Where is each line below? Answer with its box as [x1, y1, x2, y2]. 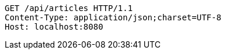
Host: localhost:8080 [5, 22, 103, 31]
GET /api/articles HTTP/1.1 [5, 3, 133, 13]
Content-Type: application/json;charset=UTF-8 [5, 13, 221, 22]
